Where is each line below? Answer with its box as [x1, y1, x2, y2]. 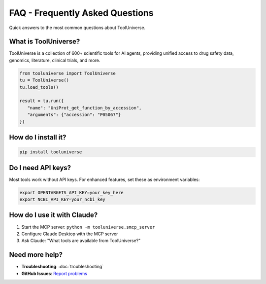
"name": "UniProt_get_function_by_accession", [27, 105, 142, 110]
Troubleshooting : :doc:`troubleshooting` [21, 264, 104, 270]
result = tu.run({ [19, 98, 64, 104]
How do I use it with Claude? [9, 211, 98, 219]
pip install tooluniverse [19, 149, 82, 155]
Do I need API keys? [9, 163, 71, 172]
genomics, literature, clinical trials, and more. [9, 57, 100, 63]
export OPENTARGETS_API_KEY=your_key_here [19, 190, 124, 195]
